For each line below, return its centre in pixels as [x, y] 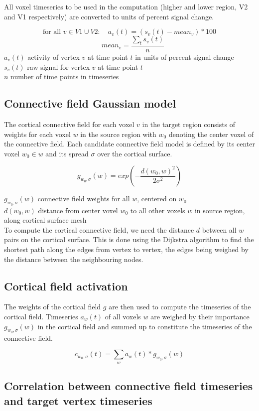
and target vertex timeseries [78, 400]
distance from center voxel [78, 210]
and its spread [67, 153]
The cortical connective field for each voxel [69, 124]
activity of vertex [54, 57]
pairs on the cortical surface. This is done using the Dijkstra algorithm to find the [129, 239]
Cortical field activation [66, 286]
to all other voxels [158, 210]
